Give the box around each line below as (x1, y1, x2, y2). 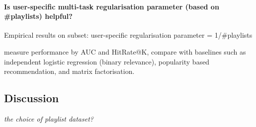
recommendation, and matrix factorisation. (4, 66, 135, 76)
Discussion (4, 90, 59, 106)
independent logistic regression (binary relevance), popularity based (4, 56, 210, 66)
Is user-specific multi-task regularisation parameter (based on (4, 1, 219, 11)
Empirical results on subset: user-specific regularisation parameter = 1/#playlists (4, 30, 253, 40)
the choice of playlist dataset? (4, 113, 93, 124)
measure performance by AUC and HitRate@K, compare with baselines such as (4, 46, 246, 57)
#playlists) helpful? (4, 11, 73, 21)
